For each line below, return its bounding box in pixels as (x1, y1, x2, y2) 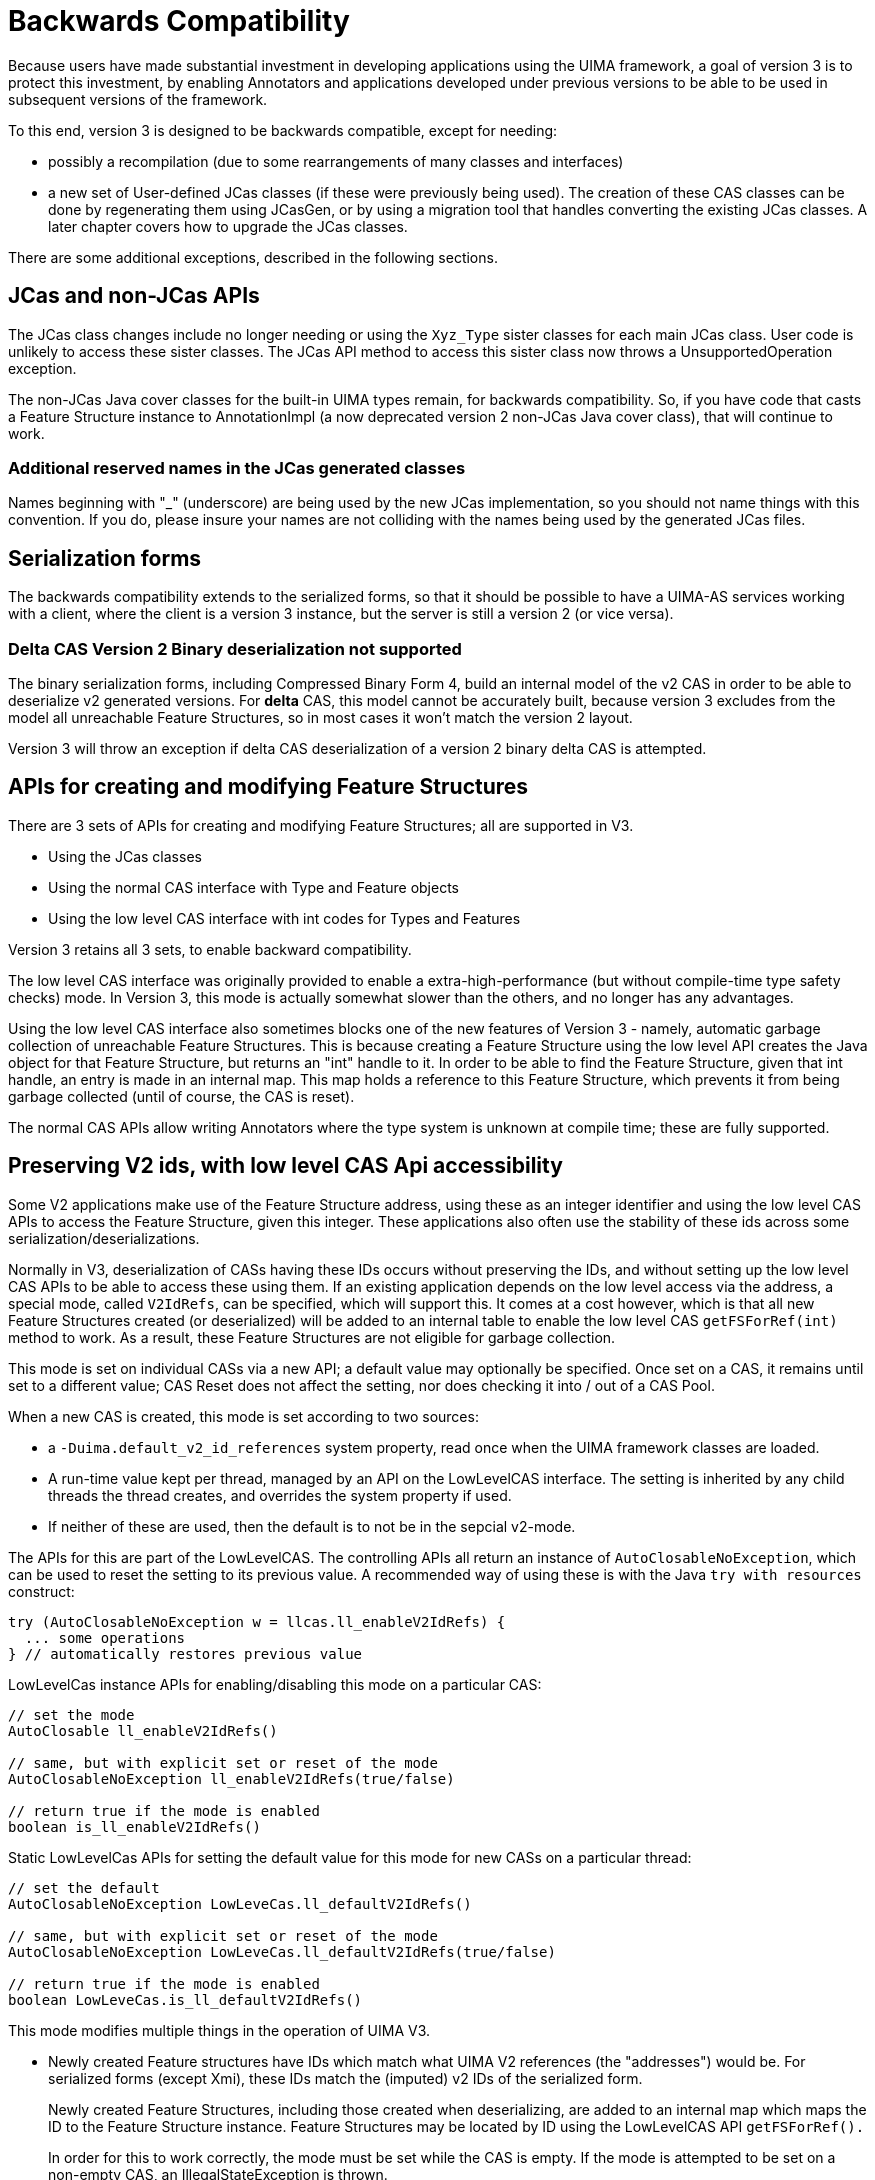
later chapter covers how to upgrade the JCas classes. (48, 217, 408, 235)
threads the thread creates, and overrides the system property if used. (48, 1486, 512, 1504)
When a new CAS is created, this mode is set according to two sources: (8, 1407, 479, 1425)
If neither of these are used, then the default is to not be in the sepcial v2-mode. (48, 1517, 576, 1535)
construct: (8, 1582, 75, 1600)
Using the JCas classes (48, 847, 202, 865)
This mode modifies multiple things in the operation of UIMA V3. (8, 2021, 431, 2039)
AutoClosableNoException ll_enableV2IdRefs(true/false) (8, 1770, 455, 1787)
